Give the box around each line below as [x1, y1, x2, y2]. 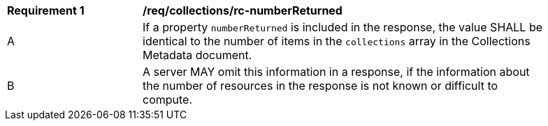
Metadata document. [143, 48, 252, 62]
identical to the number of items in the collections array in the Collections [143, 34, 531, 48]
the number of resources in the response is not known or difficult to [143, 79, 498, 93]
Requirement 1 [7, 3, 85, 17]
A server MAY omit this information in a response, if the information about [143, 65, 530, 79]
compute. [143, 93, 193, 107]
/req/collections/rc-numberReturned [143, 3, 342, 17]
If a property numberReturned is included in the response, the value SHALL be [143, 20, 543, 34]
